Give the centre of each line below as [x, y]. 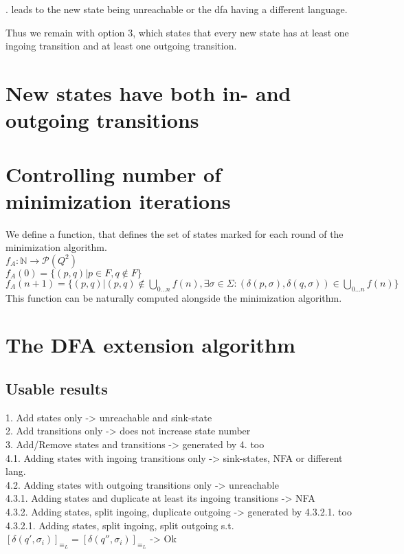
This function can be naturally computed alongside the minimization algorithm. [174, 297]
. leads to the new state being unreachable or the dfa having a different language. [177, 9]
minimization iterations [118, 200]
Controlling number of [114, 174]
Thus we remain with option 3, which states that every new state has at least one [177, 32]
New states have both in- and [148, 92]
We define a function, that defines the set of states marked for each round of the [175, 233]
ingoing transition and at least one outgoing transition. [121, 46]
